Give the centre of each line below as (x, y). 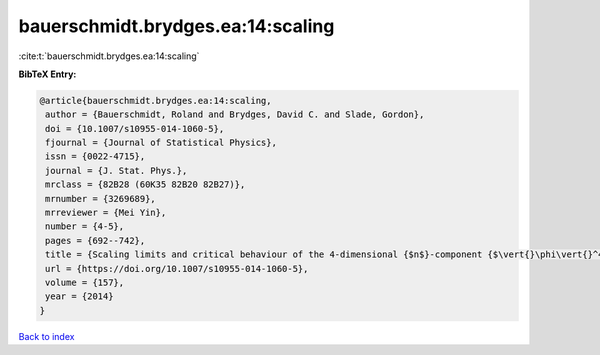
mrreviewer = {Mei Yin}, (106, 213)
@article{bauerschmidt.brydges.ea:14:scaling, (155, 100)
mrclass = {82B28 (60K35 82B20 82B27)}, (145, 184)
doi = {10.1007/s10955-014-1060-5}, (135, 128)
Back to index (46, 336)
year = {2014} (79, 296)
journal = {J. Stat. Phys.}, (116, 170)
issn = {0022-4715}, (95, 156)
